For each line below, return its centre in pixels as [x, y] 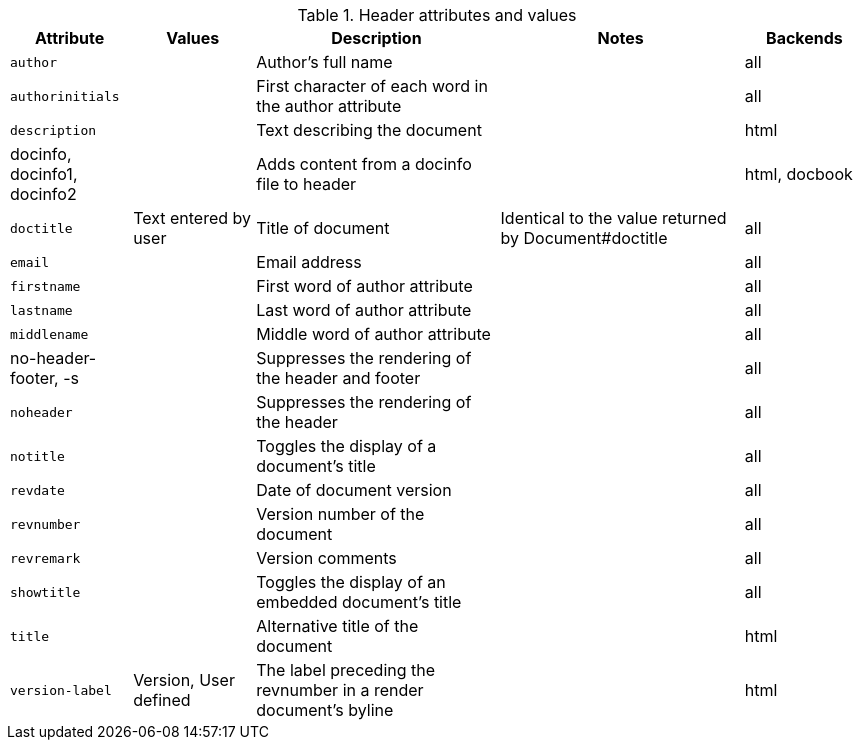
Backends [804, 38]
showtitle [45, 592]
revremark [45, 558]
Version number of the [340, 514]
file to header [306, 184]
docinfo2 [43, 194]
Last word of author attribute [364, 310]
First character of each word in [372, 86]
